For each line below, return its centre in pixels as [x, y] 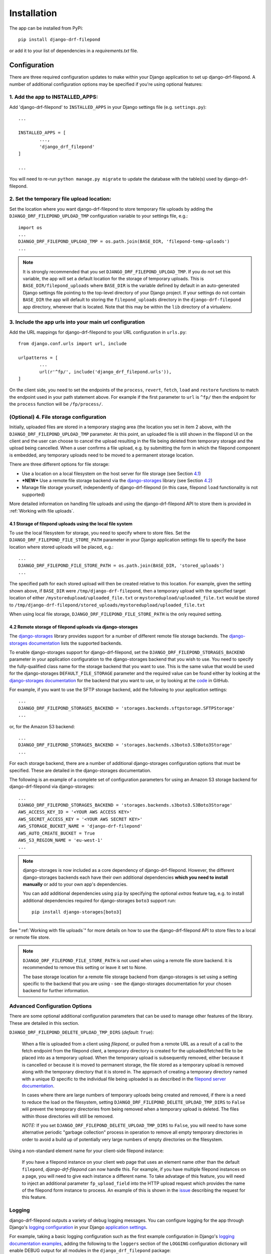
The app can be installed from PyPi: [46, 28]
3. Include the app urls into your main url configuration [77, 322]
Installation [33, 13]
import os [30, 227]
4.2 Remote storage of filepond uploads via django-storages [74, 626]
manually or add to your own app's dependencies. [75, 884]
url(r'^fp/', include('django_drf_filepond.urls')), [105, 372]
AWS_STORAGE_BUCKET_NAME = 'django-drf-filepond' [81, 826]
